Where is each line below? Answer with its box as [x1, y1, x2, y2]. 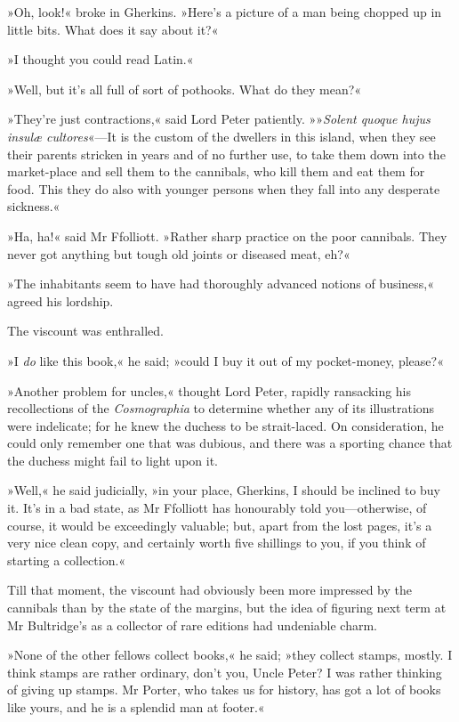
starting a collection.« [7, 550, 126, 569]
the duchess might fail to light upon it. [7, 450, 219, 469]
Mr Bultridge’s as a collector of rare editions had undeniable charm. [7, 615, 378, 634]
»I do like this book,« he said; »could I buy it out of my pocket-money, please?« [7, 351, 444, 369]
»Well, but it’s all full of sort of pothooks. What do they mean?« [7, 79, 362, 98]
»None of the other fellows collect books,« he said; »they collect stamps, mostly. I [7, 645, 453, 664]
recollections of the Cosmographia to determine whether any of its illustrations [7, 399, 435, 418]
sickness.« [7, 197, 60, 215]
